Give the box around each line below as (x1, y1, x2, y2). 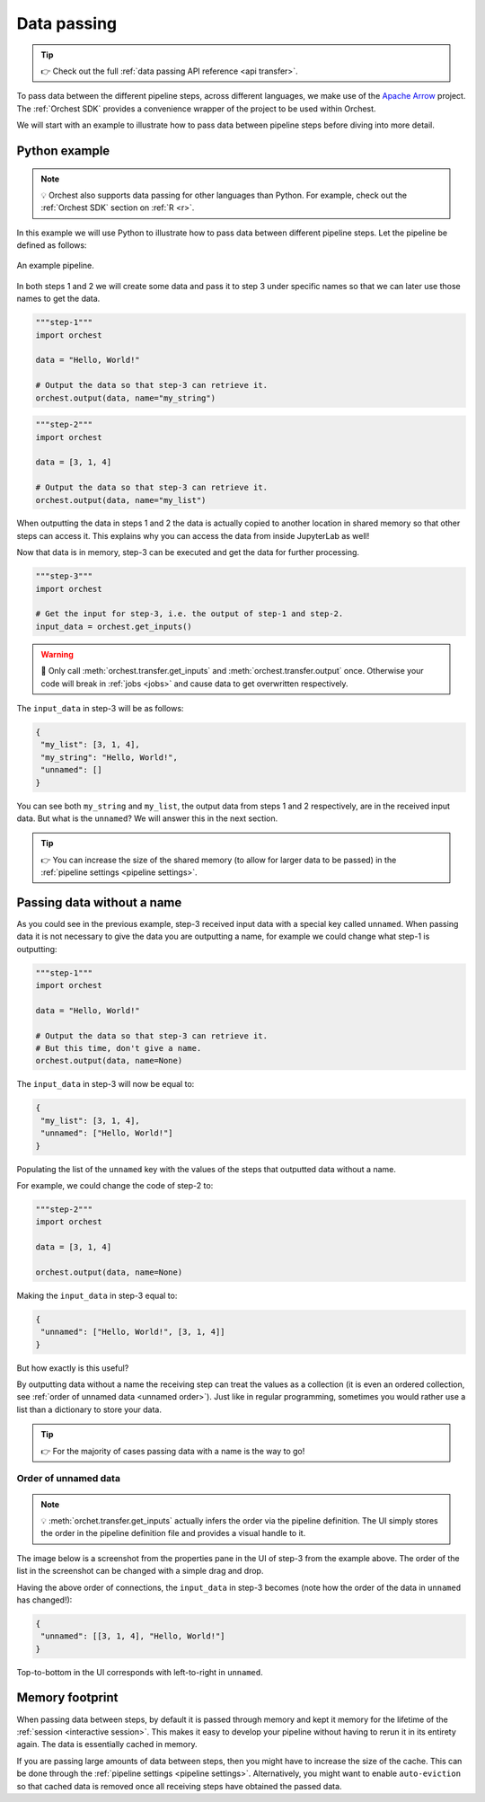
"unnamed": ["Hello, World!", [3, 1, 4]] (40, 1327, 225, 1338)
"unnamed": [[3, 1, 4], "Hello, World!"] (40, 1631, 225, 1641)
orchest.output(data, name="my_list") (35, 495, 207, 505)
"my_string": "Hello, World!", (40, 752, 179, 763)
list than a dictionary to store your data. (16, 1404, 162, 1415)
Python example (16, 143, 110, 158)
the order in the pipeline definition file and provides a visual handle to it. (40, 1528, 306, 1539)
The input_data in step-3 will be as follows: (16, 702, 184, 713)
